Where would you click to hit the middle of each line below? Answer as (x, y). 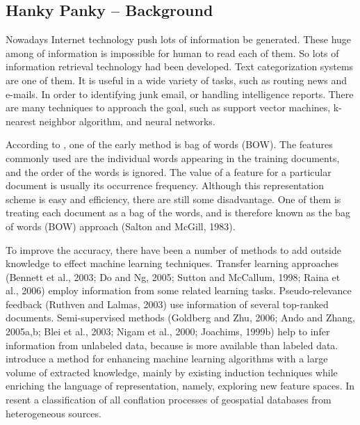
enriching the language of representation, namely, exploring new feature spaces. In (180, 386)
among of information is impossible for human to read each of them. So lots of (172, 53)
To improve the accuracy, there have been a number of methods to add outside (173, 249)
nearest (21, 121)
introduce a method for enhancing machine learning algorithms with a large (167, 359)
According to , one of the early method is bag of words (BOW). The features (169, 144)
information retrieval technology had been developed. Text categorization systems (180, 66)
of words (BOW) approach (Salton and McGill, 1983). (121, 226)
